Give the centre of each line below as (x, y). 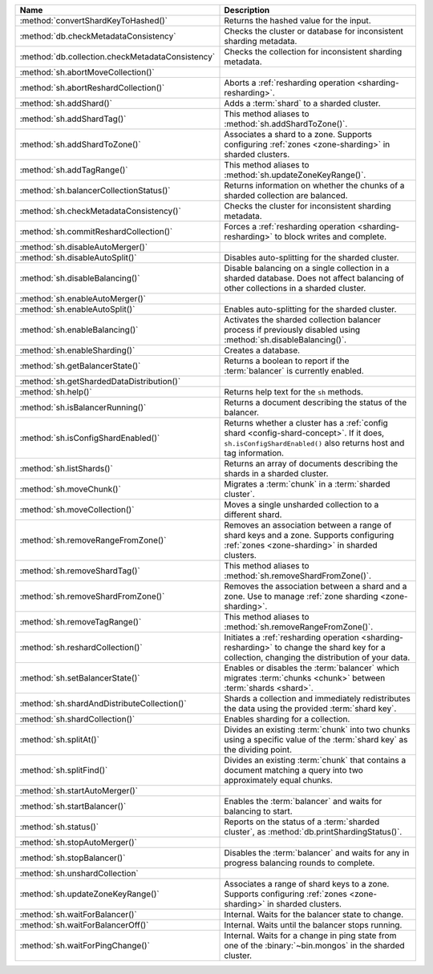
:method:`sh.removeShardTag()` (80, 571)
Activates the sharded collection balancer (302, 319)
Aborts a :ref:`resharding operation (289, 83)
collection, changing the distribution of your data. (317, 657)
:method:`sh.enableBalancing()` (79, 330)
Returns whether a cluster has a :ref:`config (306, 423)
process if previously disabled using (292, 330)
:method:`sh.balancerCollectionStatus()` (95, 190)
